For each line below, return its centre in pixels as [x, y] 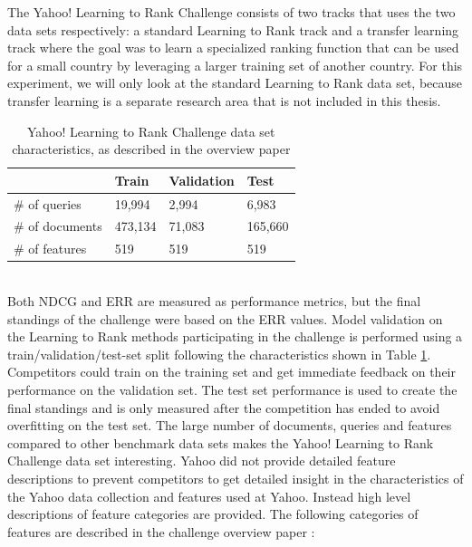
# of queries [48, 203]
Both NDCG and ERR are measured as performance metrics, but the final [214, 300]
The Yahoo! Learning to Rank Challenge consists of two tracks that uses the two [231, 12]
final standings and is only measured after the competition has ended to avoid [224, 407]
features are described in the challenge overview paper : [161, 531]
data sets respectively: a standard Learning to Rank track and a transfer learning [233, 29]
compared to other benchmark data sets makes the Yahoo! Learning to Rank [221, 442]
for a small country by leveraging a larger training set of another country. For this [235, 65]
